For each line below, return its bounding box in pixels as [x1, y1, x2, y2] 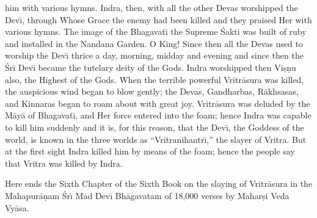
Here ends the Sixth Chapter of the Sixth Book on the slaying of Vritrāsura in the [5, 177, 313, 190]
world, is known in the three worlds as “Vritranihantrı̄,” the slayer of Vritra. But [5, 133, 307, 145]
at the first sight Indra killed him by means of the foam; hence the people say [5, 145, 295, 158]
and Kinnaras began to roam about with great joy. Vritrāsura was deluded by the [5, 96, 310, 109]
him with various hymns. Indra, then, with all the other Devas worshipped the [5, 1, 298, 13]
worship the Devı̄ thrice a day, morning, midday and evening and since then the [5, 49, 304, 62]
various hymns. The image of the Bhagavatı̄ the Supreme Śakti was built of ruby [5, 25, 307, 38]
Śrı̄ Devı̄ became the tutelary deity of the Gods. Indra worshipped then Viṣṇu [5, 60, 296, 73]
